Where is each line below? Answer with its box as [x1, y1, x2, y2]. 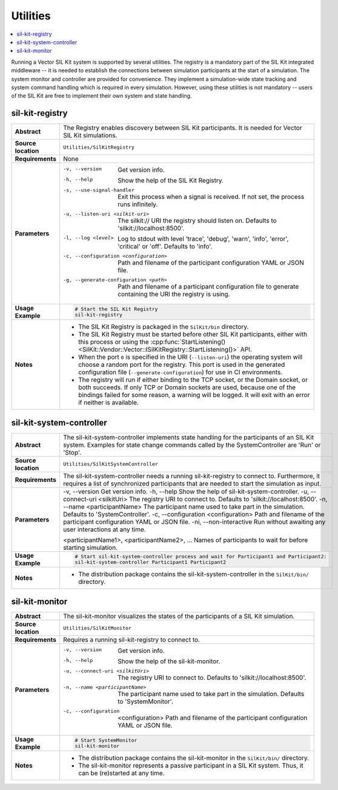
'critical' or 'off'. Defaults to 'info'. [117, 243, 213, 251]
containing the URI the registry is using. [117, 290, 230, 298]
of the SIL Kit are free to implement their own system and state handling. [11, 92, 192, 99]
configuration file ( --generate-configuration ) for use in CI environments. [78, 368, 283, 377]
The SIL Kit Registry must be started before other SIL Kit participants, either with [78, 330, 308, 339]
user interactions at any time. [62, 525, 147, 534]
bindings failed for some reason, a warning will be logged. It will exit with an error [78, 391, 310, 400]
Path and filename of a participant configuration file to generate [117, 283, 299, 291]
